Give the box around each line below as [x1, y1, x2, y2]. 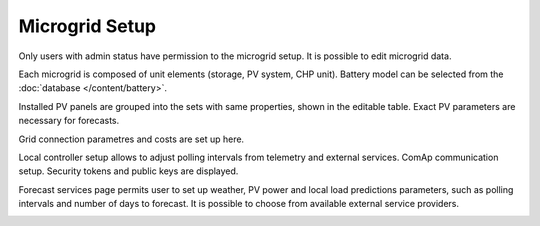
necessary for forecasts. [18, 115, 120, 127]
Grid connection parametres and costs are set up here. [18, 133, 245, 145]
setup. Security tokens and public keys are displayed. [18, 165, 239, 177]
